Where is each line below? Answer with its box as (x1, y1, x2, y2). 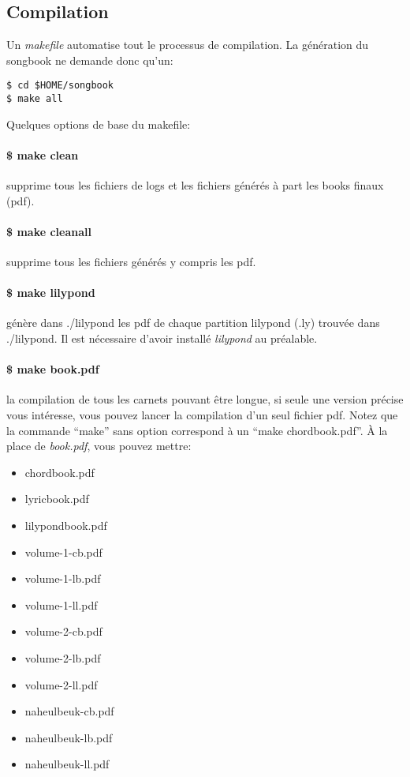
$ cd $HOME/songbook (6, 80, 114, 92)
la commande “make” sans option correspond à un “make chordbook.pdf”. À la (6, 422, 388, 438)
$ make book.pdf (6, 361, 99, 377)
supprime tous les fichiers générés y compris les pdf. (6, 253, 256, 270)
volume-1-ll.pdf (24, 596, 98, 613)
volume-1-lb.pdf (24, 570, 101, 587)
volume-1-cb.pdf (24, 543, 102, 560)
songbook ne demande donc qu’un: (6, 51, 173, 68)
